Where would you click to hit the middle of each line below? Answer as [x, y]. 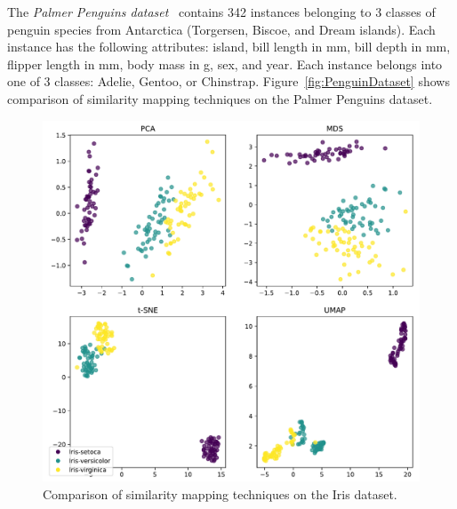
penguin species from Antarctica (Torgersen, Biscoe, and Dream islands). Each [221, 29]
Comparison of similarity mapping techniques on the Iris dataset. [220, 493]
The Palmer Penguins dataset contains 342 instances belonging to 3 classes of [221, 12]
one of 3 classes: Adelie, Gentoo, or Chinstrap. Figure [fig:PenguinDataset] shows [228, 81]
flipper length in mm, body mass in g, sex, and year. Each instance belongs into [225, 64]
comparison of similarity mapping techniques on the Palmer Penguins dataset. [220, 98]
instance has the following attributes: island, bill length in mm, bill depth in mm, [229, 47]
